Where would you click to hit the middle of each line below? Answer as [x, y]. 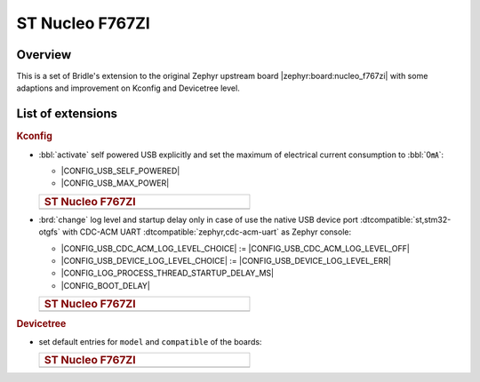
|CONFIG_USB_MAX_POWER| [115, 183]
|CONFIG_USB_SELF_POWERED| [120, 171]
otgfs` [50, 232]
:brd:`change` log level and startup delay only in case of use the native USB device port [199, 219]
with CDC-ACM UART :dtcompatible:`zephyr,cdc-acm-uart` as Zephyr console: [207, 232]
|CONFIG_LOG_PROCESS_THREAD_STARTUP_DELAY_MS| [168, 273]
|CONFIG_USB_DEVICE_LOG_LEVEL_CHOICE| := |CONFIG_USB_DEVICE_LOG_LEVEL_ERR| [226, 260]
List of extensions [67, 114]
